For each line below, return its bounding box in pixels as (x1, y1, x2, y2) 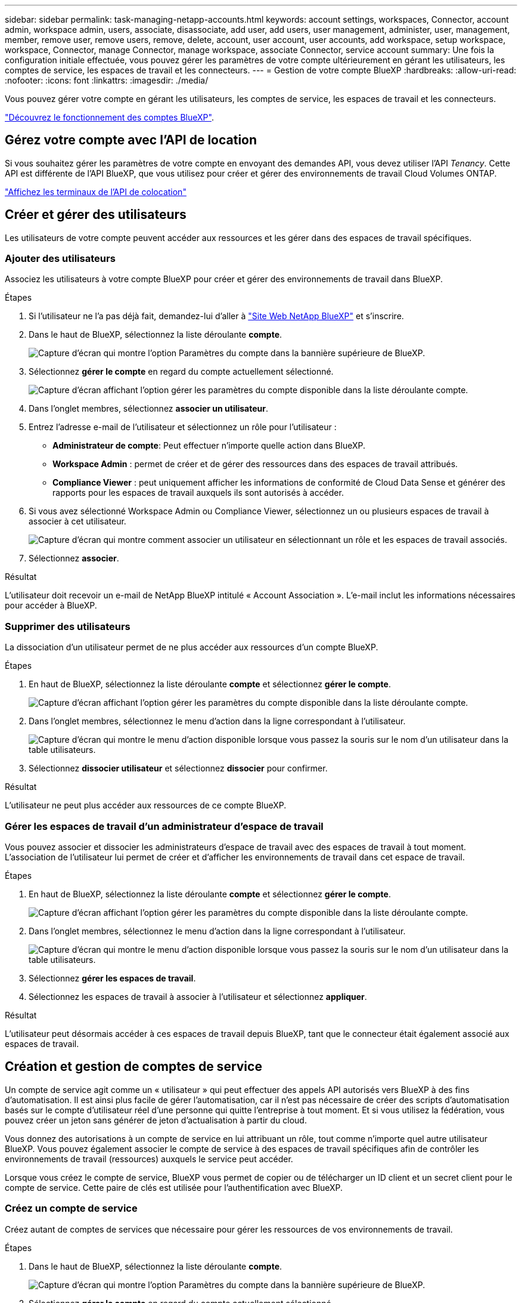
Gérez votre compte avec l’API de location (5, 132, 257, 148)
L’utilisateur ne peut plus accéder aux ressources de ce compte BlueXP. (5, 800, 287, 811)
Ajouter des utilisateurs (5, 252, 116, 265)
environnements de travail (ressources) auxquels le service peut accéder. (5, 1153, 293, 1164)
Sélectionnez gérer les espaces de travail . (29, 972, 196, 983)
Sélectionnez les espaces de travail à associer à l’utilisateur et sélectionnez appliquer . (29, 991, 367, 1002)
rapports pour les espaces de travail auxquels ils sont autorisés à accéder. (52, 487, 344, 498)
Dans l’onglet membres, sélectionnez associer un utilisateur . (29, 403, 269, 414)
